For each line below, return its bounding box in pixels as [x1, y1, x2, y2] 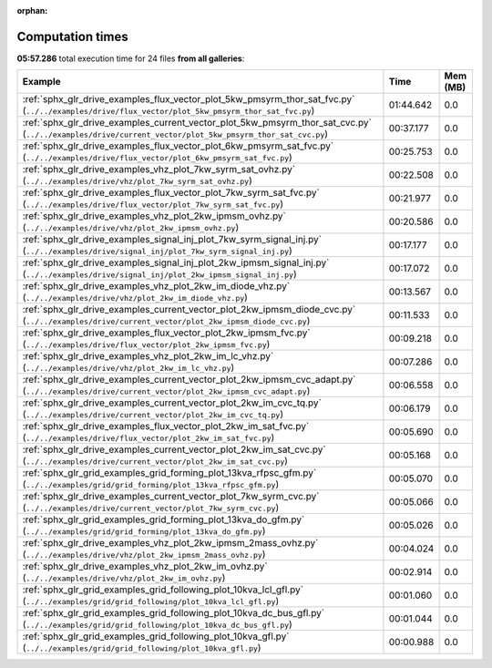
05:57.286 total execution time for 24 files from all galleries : [16, 53, 245, 64]
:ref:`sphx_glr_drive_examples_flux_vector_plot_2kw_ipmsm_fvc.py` [22, 326, 311, 339]
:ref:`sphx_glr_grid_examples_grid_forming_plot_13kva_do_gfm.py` [22, 513, 305, 526]
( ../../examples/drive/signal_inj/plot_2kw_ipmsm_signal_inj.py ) [22, 268, 298, 281]
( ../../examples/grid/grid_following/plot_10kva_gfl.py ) [22, 642, 261, 654]
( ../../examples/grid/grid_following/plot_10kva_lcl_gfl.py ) [22, 595, 280, 608]
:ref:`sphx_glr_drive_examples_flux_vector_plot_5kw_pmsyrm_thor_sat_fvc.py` [22, 93, 355, 106]
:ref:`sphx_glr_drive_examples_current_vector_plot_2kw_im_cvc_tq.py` [22, 396, 323, 409]
